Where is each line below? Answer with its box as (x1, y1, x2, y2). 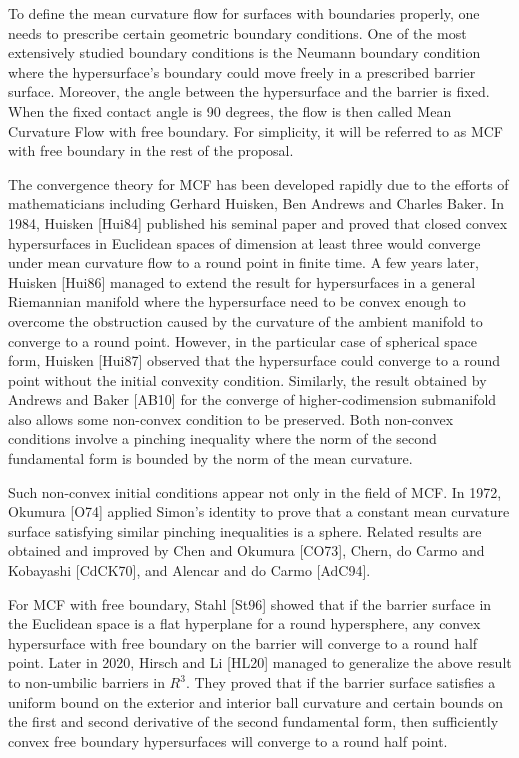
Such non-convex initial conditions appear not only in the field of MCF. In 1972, (8, 481, 502, 502)
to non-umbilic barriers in (8, 672, 165, 692)
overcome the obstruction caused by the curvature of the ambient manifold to (8, 310, 483, 331)
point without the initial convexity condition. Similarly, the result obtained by (8, 369, 487, 390)
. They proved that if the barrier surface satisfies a (185, 672, 496, 692)
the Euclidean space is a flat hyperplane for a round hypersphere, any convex (8, 613, 481, 634)
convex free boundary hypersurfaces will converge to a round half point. (8, 730, 448, 751)
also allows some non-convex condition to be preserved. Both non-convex (8, 408, 454, 429)
